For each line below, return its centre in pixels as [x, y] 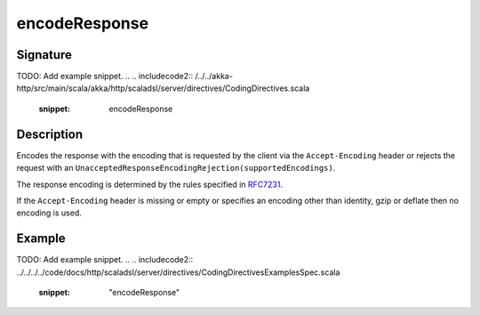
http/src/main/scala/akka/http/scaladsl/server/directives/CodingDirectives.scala [163, 88]
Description [50, 134]
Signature [44, 55]
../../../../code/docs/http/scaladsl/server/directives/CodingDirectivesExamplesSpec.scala [178, 272]
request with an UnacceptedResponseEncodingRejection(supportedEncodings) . [176, 168]
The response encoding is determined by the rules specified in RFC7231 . [150, 184]
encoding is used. [49, 213]
